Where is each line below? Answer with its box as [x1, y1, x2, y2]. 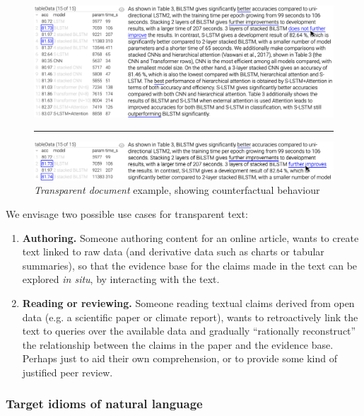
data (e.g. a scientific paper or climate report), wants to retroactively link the [22, 309, 358, 324]
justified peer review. [22, 364, 113, 379]
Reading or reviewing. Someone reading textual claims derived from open [22, 295, 355, 310]
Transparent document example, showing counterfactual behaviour [34, 183, 320, 197]
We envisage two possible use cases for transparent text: [6, 207, 248, 221]
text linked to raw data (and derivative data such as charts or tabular [22, 244, 324, 259]
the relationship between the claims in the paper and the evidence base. [22, 337, 334, 352]
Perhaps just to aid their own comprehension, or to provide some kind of [22, 351, 338, 366]
